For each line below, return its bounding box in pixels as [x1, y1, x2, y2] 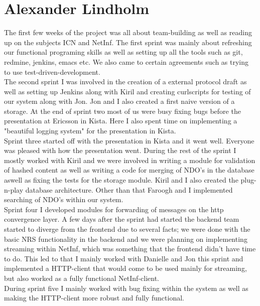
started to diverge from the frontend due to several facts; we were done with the [4, 224, 250, 234]
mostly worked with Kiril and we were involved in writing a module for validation [4, 155, 255, 165]
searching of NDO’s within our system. [4, 194, 123, 205]
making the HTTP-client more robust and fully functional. [4, 292, 184, 303]
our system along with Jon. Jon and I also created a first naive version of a [4, 96, 235, 106]
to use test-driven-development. [4, 66, 100, 77]
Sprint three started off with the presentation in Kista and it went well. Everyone [4, 135, 254, 145]
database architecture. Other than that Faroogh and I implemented [25, 184, 233, 195]
